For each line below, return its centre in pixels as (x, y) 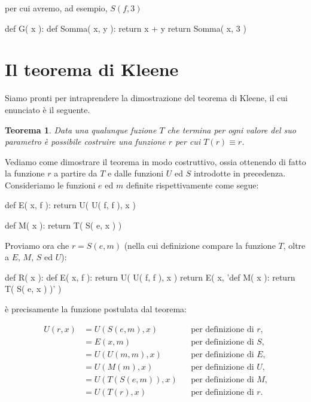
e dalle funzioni (136, 173)
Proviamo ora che (37, 245)
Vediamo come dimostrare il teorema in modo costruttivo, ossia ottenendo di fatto (155, 161)
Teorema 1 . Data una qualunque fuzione (81, 130)
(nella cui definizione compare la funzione (200, 245)
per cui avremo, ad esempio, (56, 8)
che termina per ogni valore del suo (231, 130)
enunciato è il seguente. (48, 109)
